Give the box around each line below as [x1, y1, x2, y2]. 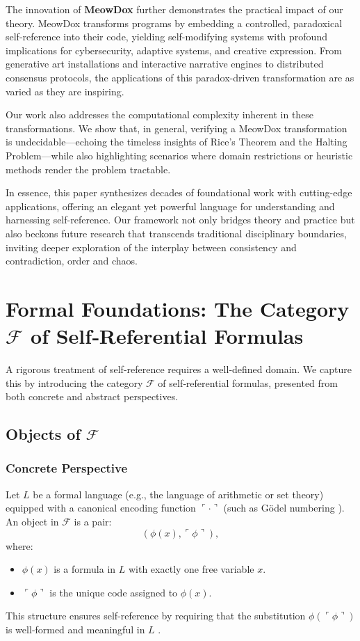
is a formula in [54, 562, 116, 576]
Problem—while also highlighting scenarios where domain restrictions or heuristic [6, 148, 353, 162]
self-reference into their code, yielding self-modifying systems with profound [6, 29, 327, 44]
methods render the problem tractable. [6, 161, 171, 176]
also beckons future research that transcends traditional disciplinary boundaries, [6, 225, 347, 240]
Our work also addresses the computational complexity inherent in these [6, 107, 314, 122]
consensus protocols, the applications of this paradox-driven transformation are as [6, 70, 354, 84]
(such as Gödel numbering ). [223, 500, 345, 515]
